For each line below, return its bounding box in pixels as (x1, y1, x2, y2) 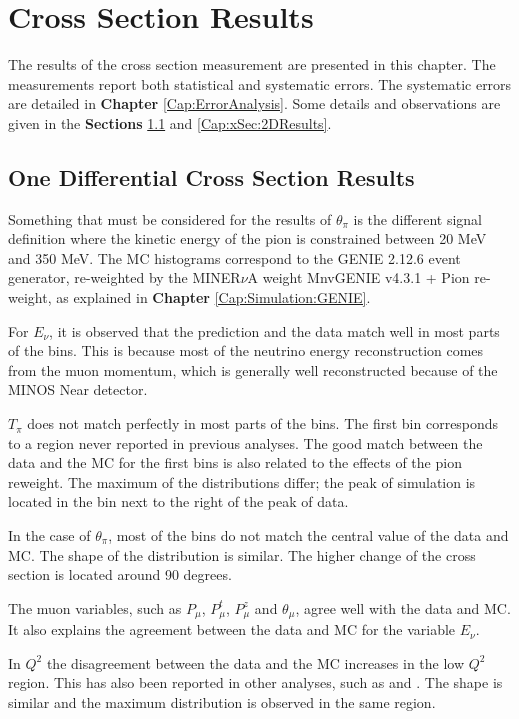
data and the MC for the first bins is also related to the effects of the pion (8, 452, 462, 473)
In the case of (8, 525, 91, 546)
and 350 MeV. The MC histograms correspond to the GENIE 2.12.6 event (8, 247, 461, 268)
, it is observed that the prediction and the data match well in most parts (49, 320, 500, 341)
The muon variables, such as (8, 597, 182, 618)
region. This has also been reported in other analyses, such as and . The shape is (8, 672, 503, 693)
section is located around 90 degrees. (8, 564, 232, 585)
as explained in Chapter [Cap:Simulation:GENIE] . (56, 287, 371, 308)
